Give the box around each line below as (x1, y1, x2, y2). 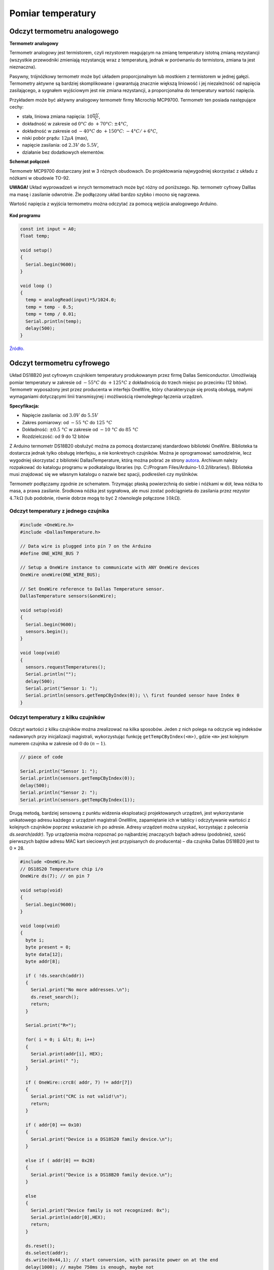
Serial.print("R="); (25, 1023, 77, 1028)
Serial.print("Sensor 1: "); (25, 686, 98, 691)
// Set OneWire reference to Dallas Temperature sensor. (20, 586, 165, 592)
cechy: (9, 104, 24, 110)
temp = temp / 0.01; (25, 311, 77, 317)
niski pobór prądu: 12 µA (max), (22, 135, 89, 141)
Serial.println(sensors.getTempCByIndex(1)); (20, 797, 135, 803)
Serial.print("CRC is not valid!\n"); (30, 1094, 127, 1099)
